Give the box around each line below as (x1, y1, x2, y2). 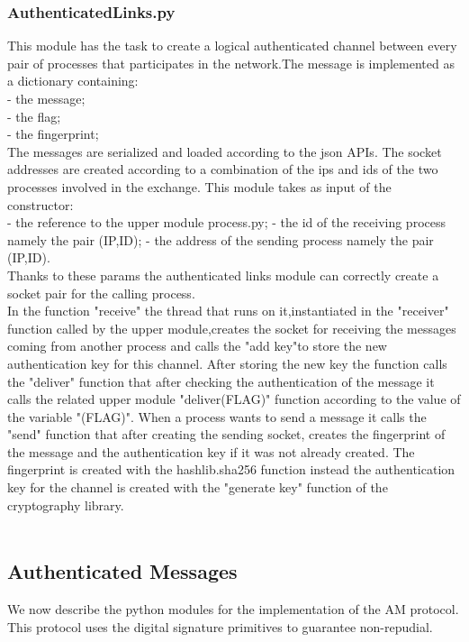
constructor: (7, 195, 74, 214)
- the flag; (7, 106, 61, 125)
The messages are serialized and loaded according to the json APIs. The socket (7, 142, 442, 160)
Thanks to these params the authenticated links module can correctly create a (7, 265, 439, 284)
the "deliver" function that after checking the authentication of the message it (7, 371, 435, 390)
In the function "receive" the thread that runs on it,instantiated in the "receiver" (7, 301, 449, 320)
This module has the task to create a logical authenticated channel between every (7, 36, 457, 55)
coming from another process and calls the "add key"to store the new (7, 336, 387, 355)
